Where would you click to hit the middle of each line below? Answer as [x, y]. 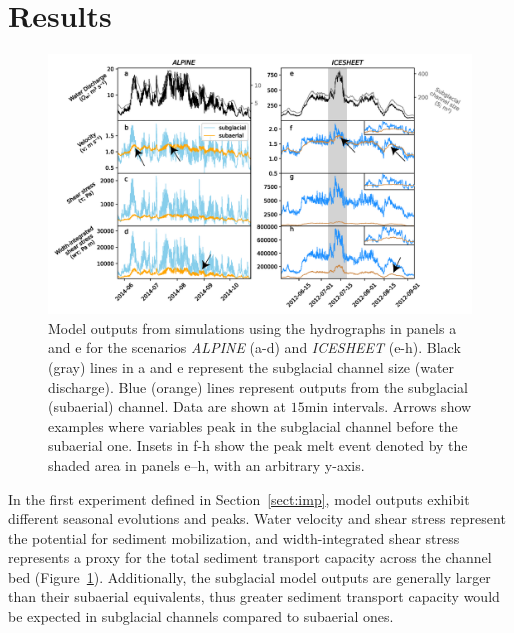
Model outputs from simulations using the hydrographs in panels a [252, 327]
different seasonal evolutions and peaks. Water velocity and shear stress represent [257, 518]
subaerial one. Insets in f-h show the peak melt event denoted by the [258, 445]
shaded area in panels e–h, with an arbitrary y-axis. [206, 464]
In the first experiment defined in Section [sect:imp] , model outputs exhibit [239, 498]
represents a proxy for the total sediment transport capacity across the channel [250, 557]
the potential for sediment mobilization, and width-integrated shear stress [234, 537]
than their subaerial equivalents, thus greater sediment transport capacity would [254, 596]
